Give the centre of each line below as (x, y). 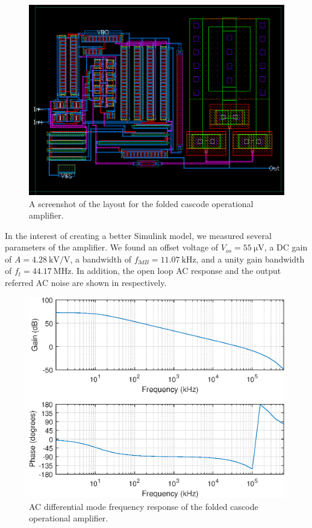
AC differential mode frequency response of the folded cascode (144, 506)
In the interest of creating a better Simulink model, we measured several (138, 235)
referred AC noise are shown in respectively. (86, 283)
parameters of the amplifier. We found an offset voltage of (112, 247)
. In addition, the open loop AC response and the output (176, 271)
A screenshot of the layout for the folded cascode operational (141, 203)
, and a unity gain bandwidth (250, 259)
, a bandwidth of (101, 259)
